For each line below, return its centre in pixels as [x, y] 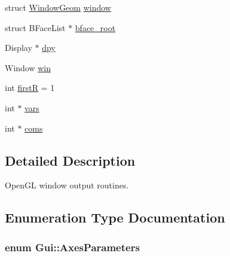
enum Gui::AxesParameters [72, 247]
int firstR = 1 [30, 88]
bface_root [95, 27]
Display [19, 48]
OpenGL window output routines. [67, 185]
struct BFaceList [35, 27]
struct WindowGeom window [58, 7]
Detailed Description [70, 160]
